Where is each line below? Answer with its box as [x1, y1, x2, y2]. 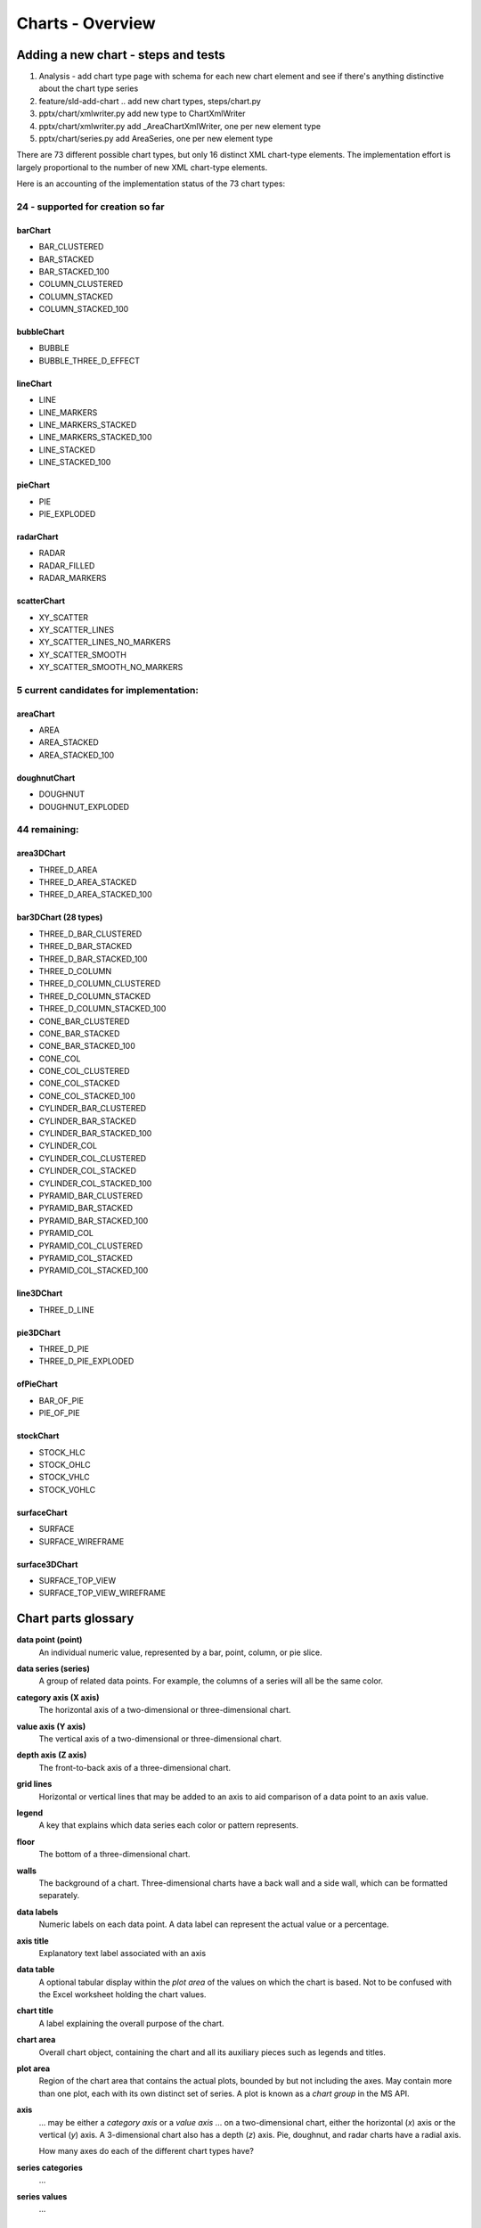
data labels [16, 1906, 59, 1917]
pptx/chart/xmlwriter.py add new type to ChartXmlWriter [38, 108, 246, 119]
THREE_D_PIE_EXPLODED [38, 1356, 135, 1367]
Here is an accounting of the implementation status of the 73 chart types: [16, 178, 285, 189]
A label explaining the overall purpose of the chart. [38, 2018, 224, 2028]
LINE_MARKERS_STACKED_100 [38, 432, 152, 443]
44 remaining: [16, 823, 79, 836]
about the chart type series [38, 83, 139, 94]
